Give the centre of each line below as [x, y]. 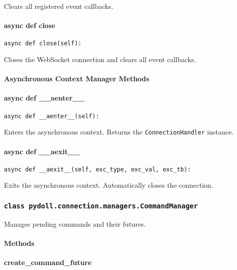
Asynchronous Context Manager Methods [77, 79]
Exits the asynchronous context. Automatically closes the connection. [109, 185]
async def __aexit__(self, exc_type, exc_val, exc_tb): [98, 169]
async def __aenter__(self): [52, 116]
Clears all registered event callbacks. [59, 6]
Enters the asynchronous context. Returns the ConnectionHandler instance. [119, 132]
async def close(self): [43, 44]
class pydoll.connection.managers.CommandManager [101, 206]
